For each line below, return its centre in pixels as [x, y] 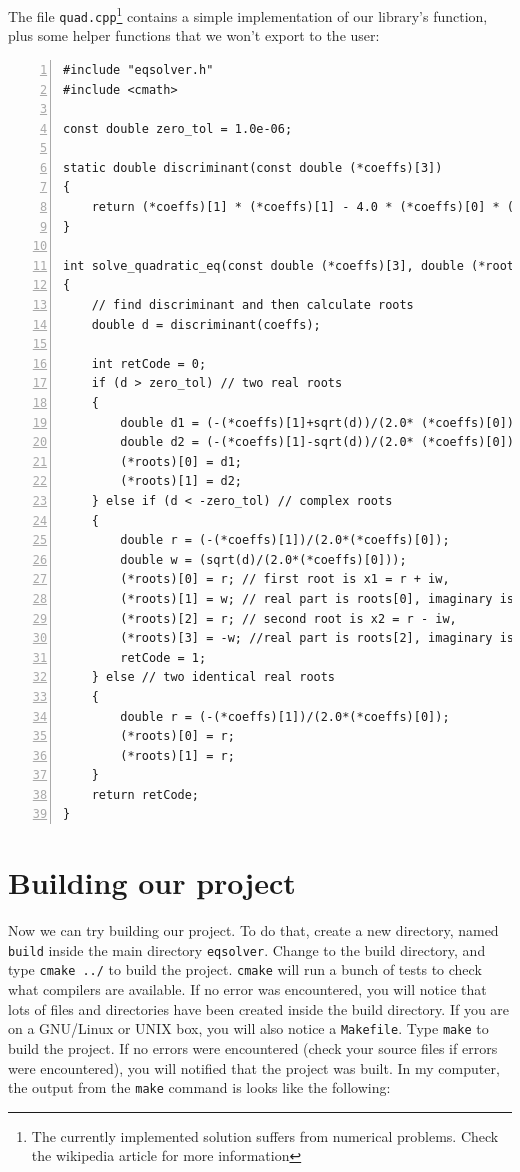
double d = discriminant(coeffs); [206, 324]
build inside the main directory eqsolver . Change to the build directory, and [247, 949]
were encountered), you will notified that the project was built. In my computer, [254, 1067]
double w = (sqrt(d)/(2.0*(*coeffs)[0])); [263, 559]
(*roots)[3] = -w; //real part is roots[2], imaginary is [317, 638]
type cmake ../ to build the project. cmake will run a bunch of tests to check [245, 969]
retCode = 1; [163, 657]
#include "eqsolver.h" [138, 69]
